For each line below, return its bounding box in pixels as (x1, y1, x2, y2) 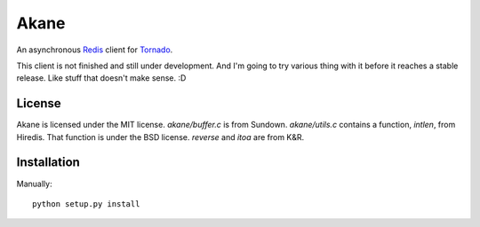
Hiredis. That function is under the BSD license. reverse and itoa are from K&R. (16, 131, 305, 142)
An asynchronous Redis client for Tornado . (16, 44, 173, 55)
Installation (16, 155, 80, 170)
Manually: (16, 178, 52, 189)
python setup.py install (32, 199, 140, 208)
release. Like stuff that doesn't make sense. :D (16, 73, 187, 83)
